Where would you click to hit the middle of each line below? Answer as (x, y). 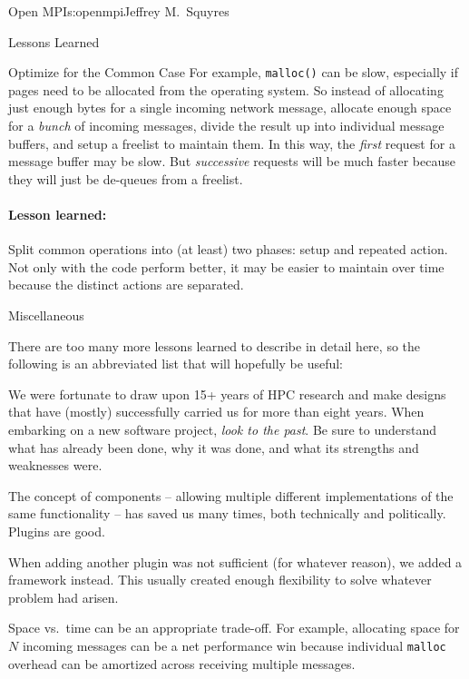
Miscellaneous (46, 315)
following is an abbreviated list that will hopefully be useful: (176, 364)
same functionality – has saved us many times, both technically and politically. (227, 513)
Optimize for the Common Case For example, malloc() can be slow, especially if (234, 72)
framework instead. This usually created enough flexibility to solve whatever (220, 580)
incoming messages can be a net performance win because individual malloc (234, 645)
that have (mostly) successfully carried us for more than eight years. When (216, 412)
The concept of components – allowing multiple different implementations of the (231, 495)
